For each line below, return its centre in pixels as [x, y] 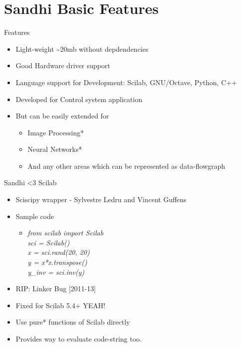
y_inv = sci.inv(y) [56, 272]
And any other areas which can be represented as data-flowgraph [126, 166]
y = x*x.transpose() [57, 262]
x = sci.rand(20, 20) [59, 252]
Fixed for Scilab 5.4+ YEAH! [60, 305]
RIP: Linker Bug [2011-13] [56, 289]
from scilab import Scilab [66, 233]
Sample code [35, 216]
